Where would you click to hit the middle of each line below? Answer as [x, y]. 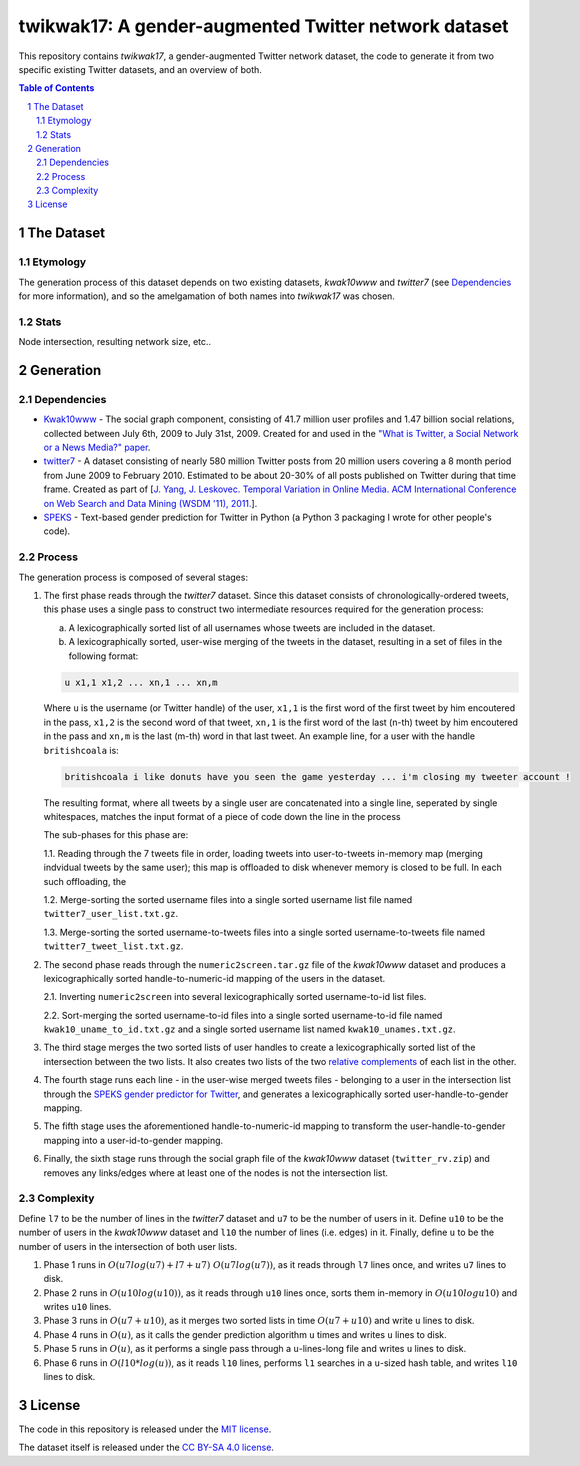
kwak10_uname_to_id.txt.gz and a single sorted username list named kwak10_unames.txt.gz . [249, 1029]
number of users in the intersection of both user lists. [128, 1246]
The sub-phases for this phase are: [116, 835]
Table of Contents [56, 88]
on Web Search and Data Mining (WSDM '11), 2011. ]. [150, 503]
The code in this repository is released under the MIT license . [145, 1429]
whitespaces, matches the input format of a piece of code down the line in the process [222, 817]
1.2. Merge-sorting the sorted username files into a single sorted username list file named [228, 899]
